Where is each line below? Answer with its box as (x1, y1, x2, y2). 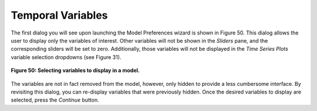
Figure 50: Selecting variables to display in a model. (11, 67, 140, 74)
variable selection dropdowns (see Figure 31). (11, 53, 122, 61)
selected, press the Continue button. (11, 96, 99, 103)
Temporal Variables (11, 9, 108, 22)
